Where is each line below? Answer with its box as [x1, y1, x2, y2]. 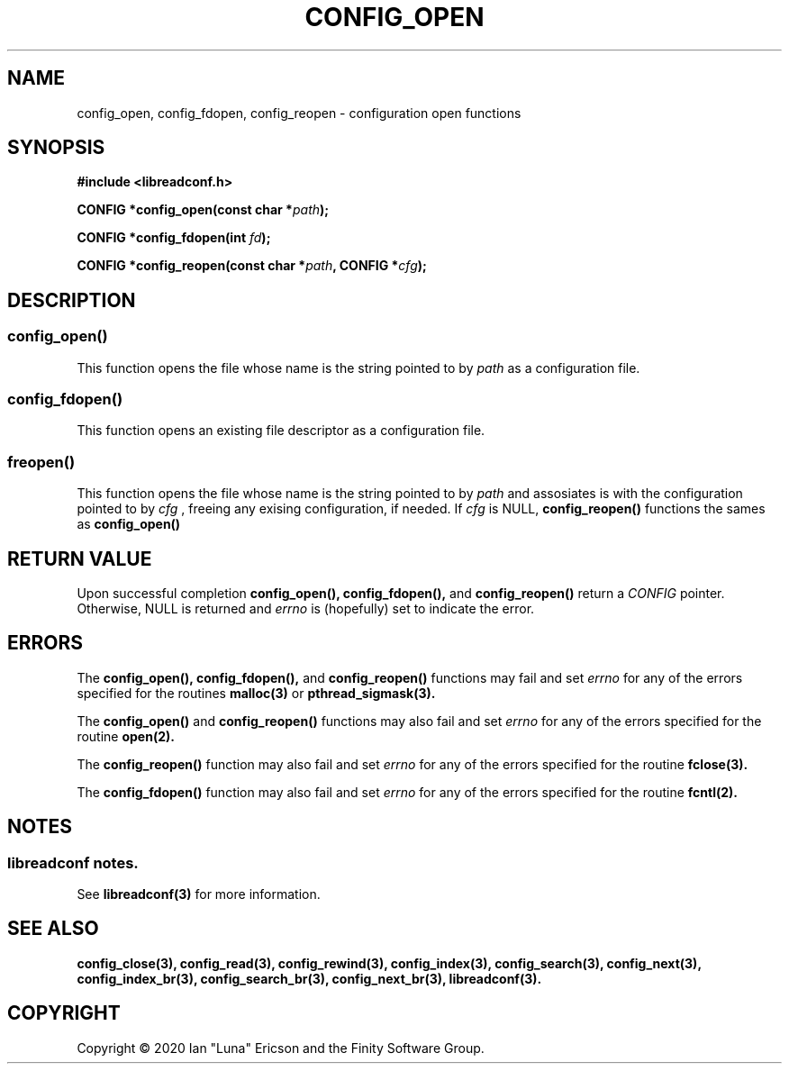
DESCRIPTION [7, 288, 136, 312]
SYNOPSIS [7, 136, 105, 159]
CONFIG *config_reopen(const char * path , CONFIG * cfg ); [77, 258, 427, 274]
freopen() [7, 452, 76, 471]
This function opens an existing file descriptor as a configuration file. [77, 422, 485, 439]
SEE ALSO [7, 917, 99, 940]
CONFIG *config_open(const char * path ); [77, 202, 330, 218]
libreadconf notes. [7, 853, 139, 872]
